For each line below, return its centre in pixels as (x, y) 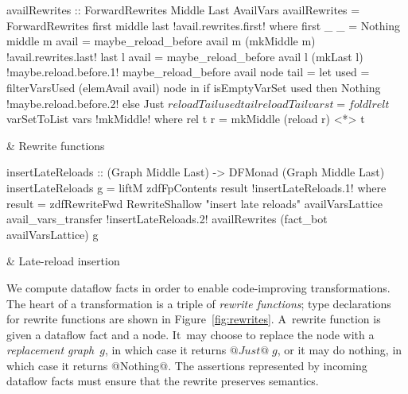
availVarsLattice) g (52, 234)
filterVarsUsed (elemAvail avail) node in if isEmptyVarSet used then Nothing (194, 87)
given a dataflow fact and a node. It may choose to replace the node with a (190, 334)
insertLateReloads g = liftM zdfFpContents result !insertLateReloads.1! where (196, 187)
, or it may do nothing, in (340, 350)
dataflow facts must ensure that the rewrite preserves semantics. (163, 381)
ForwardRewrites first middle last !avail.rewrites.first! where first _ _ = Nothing (204, 25)
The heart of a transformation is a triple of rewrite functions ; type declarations (199, 303)
